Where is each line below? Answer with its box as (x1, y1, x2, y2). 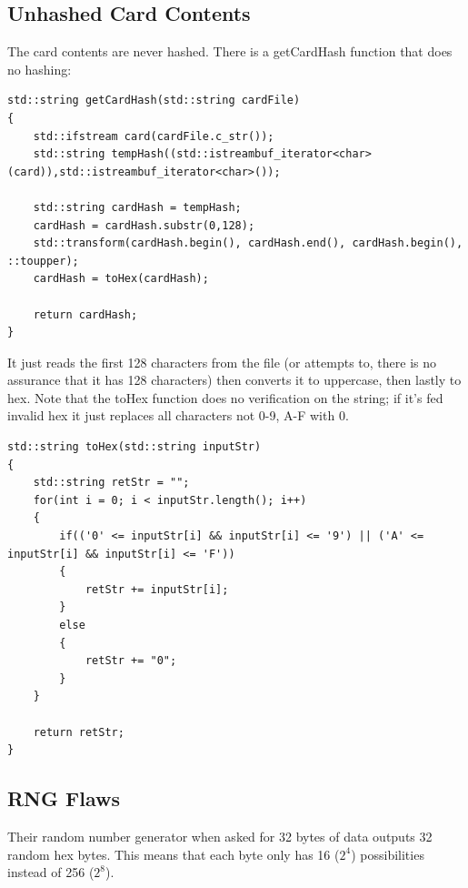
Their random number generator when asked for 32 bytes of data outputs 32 (7, 826, 433, 845)
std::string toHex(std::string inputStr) (7, 440, 262, 454)
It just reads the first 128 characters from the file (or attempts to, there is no (7, 352, 437, 371)
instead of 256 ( (7, 863, 95, 882)
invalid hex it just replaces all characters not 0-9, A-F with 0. (7, 406, 349, 425)
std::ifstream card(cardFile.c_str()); (33, 129, 274, 143)
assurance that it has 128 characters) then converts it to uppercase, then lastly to (7, 370, 462, 389)
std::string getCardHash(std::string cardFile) (7, 94, 301, 107)
